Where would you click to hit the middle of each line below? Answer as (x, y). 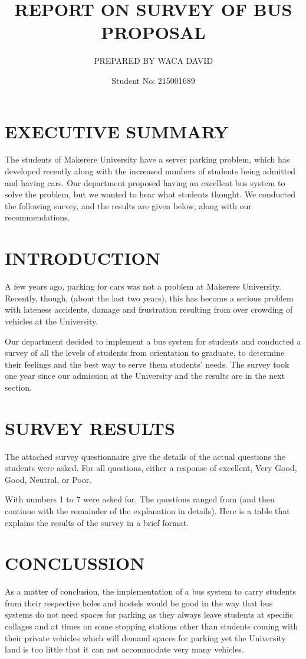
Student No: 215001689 (153, 80)
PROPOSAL (153, 32)
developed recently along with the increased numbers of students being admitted (150, 171)
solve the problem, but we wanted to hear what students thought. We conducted (150, 194)
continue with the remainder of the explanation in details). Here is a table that (147, 510)
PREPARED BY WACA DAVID (153, 61)
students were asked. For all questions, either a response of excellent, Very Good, (151, 468)
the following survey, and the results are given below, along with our (128, 205)
